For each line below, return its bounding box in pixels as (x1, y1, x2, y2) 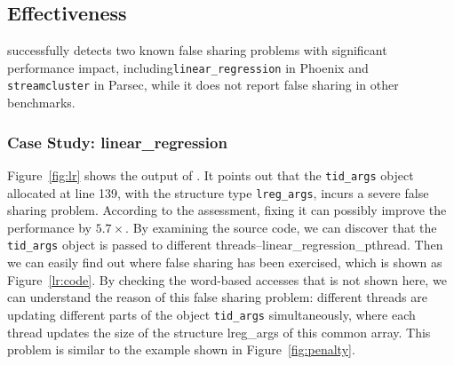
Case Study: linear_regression (7, 131, 227, 153)
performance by (7, 218, 92, 236)
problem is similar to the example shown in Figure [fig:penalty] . (7, 340, 355, 359)
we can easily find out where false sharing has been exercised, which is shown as (7, 253, 442, 272)
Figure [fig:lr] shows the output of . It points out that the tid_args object (7, 165, 414, 184)
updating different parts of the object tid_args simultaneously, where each (7, 305, 416, 323)
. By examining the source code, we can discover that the (125, 218, 437, 236)
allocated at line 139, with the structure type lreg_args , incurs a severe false (7, 183, 429, 202)
